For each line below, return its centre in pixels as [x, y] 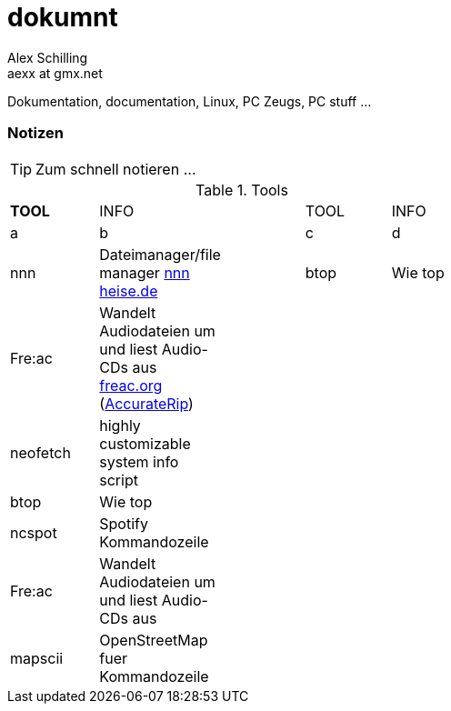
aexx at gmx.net [55, 73]
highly [120, 425]
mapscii [37, 658]
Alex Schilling [48, 57]
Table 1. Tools [242, 190]
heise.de [129, 290]
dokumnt [63, 17]
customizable [145, 443]
